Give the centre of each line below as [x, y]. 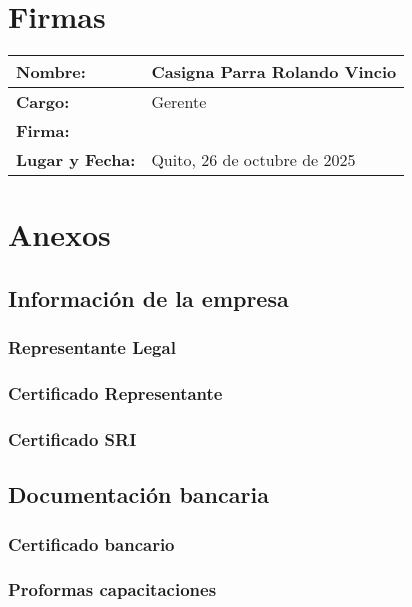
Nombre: [51, 72]
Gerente [179, 102]
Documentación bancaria [138, 494]
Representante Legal [92, 347]
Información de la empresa [148, 297]
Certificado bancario [91, 543]
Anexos [59, 234]
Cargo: [43, 102]
